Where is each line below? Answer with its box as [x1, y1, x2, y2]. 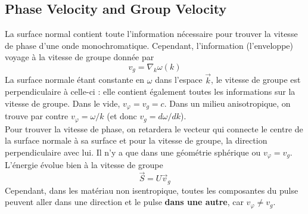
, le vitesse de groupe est [211, 73, 301, 86]
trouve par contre [5, 110, 69, 122]
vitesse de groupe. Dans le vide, [5, 97, 120, 109]
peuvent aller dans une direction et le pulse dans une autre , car [5, 196, 244, 208]
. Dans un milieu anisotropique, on [164, 97, 291, 109]
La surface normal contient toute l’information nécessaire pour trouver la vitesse [5, 27, 298, 40]
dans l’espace [155, 73, 203, 86]
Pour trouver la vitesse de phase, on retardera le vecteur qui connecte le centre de [5, 122, 303, 135]
